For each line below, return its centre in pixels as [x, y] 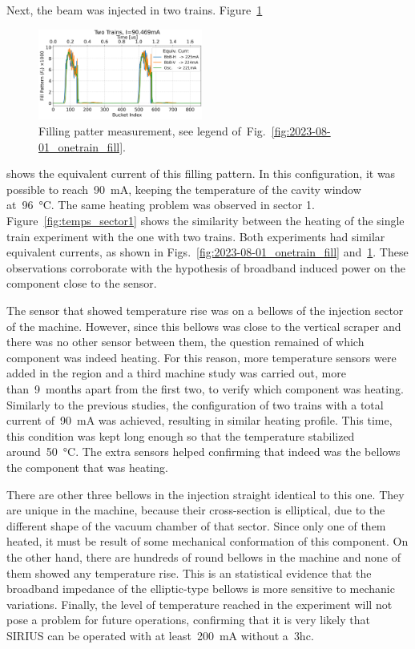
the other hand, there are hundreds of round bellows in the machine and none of [203, 556]
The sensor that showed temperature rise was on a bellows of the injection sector [205, 310]
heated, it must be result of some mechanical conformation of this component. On [207, 541]
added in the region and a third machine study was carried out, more [176, 373]
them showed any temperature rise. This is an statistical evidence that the [189, 572]
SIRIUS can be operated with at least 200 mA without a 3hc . [160, 635]
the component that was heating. [87, 467]
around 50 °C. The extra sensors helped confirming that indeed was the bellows [203, 451]
